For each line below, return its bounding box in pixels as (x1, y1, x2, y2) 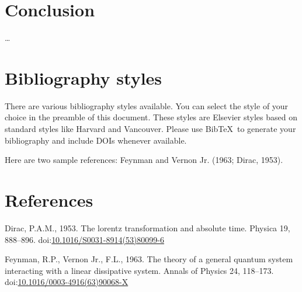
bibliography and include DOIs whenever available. (5, 134, 187, 146)
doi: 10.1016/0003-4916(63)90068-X (5, 276, 129, 288)
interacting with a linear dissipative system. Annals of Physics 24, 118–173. (5, 264, 274, 276)
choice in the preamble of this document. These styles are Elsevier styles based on (5, 111, 297, 123)
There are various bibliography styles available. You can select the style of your (5, 99, 289, 112)
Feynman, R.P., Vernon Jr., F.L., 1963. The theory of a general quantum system (5, 253, 293, 265)
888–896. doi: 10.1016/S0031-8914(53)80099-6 (5, 233, 165, 245)
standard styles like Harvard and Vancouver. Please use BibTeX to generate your (5, 123, 296, 135)
